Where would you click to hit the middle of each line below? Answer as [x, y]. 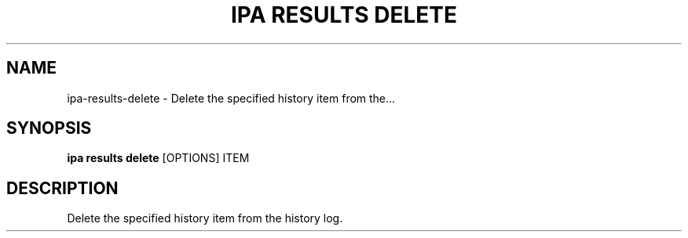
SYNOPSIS [49, 128]
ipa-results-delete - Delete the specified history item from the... [231, 98]
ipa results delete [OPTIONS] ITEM [158, 158]
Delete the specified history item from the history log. [205, 218]
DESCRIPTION [62, 188]
